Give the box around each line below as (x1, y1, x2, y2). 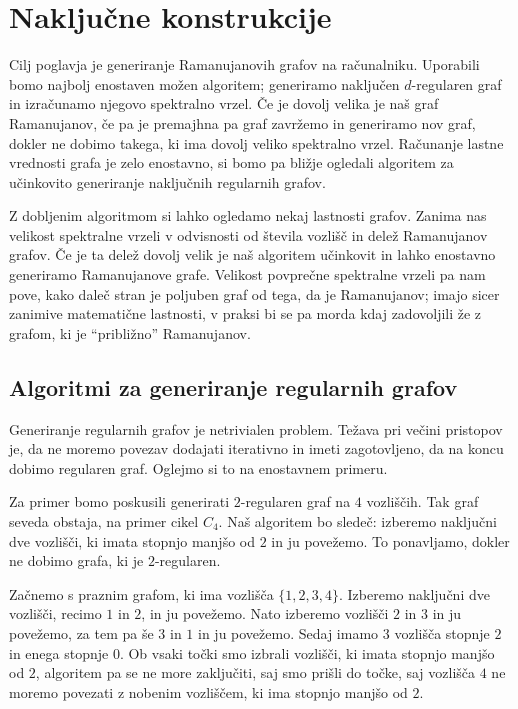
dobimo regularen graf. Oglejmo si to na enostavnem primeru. (9, 457, 388, 478)
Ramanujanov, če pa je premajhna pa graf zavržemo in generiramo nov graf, (9, 112, 476, 133)
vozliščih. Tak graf (366, 491, 479, 512)
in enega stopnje (9, 642, 109, 663)
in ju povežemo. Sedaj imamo (198, 622, 379, 643)
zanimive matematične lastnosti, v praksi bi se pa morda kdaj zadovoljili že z (9, 303, 482, 324)
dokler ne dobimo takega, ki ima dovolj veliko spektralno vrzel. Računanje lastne (9, 132, 504, 153)
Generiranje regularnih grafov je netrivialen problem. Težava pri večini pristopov (9, 418, 503, 439)
